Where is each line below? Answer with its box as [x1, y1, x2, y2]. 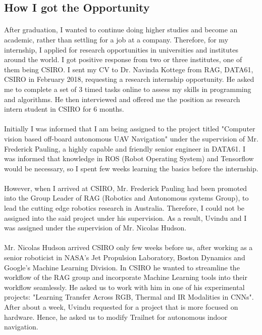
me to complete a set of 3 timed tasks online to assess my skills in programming [4, 83, 251, 94]
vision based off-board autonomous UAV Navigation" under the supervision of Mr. [4, 133, 258, 143]
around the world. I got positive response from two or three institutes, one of [4, 54, 242, 65]
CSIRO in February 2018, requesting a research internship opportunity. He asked [4, 74, 254, 84]
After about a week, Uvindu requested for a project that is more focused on [4, 302, 238, 312]
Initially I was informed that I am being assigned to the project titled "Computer [4, 123, 255, 134]
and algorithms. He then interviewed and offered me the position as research [4, 93, 240, 104]
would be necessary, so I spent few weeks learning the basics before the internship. [4, 163, 258, 173]
